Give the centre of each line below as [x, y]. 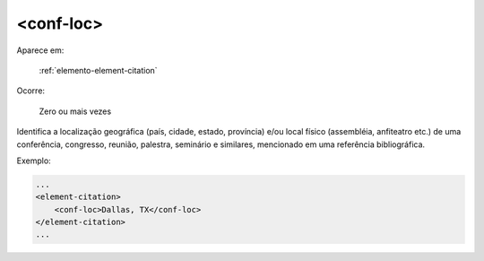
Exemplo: [34, 161]
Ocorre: [30, 91]
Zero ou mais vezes [75, 111]
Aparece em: [40, 50]
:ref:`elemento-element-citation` [98, 70]
